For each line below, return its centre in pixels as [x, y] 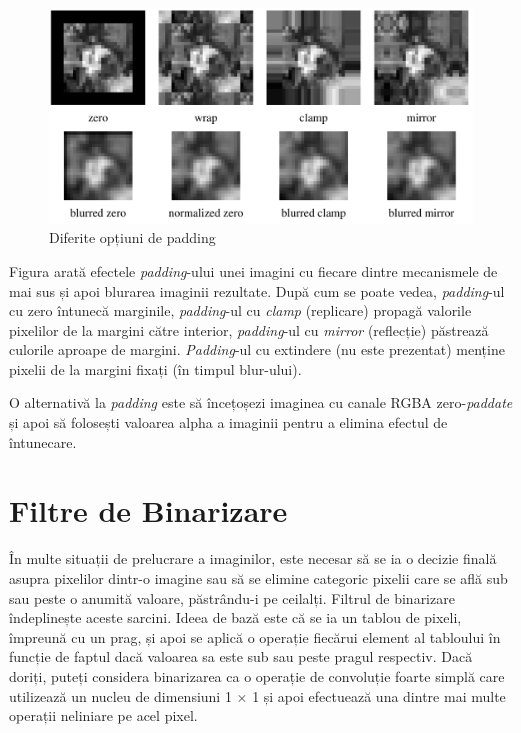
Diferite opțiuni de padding [132, 237]
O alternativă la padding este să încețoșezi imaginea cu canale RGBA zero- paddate [261, 402]
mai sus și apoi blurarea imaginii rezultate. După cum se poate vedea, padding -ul [257, 290]
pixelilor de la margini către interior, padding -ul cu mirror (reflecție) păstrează [249, 329]
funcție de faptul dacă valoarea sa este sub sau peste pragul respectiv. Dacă [241, 656]
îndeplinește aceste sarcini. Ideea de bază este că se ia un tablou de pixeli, [235, 617]
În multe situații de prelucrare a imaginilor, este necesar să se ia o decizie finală [253, 558]
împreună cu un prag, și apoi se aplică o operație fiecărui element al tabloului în [255, 636]
